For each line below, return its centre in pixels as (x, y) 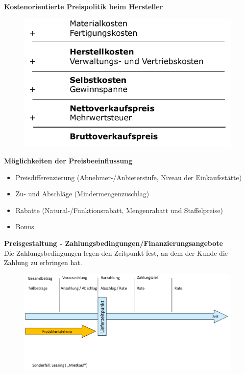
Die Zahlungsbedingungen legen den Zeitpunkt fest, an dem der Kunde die (116, 253)
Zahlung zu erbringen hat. (43, 262)
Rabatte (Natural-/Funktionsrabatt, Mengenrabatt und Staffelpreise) (119, 210)
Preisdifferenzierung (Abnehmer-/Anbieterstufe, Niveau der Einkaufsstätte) (129, 177)
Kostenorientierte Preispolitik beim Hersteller (84, 6)
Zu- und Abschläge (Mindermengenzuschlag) (82, 194)
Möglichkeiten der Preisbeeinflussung (68, 160)
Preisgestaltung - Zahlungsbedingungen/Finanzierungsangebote (113, 243)
